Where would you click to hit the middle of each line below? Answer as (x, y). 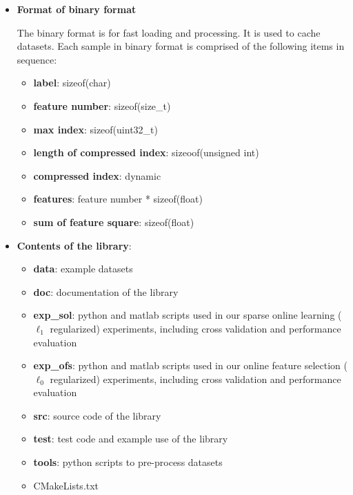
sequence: (37, 59)
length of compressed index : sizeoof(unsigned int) (146, 152)
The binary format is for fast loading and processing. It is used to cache (169, 32)
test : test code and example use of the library (131, 439)
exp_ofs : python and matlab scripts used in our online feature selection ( (190, 365)
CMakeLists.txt (66, 485)
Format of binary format (77, 9)
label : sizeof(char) (72, 83)
